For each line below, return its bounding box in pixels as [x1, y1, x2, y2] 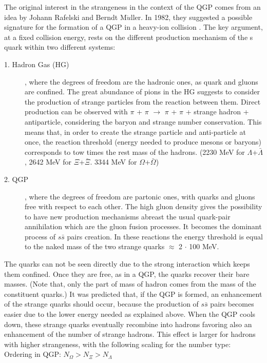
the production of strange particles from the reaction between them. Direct [25, 96, 261, 107]
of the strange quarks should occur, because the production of [4, 298, 199, 309]
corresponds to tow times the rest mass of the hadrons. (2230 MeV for [25, 146, 245, 157]
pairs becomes [210, 298, 254, 309]
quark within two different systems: [4, 42, 116, 52]
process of [25, 231, 56, 241]
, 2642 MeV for [25, 156, 72, 167]
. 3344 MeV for [90, 156, 137, 167]
